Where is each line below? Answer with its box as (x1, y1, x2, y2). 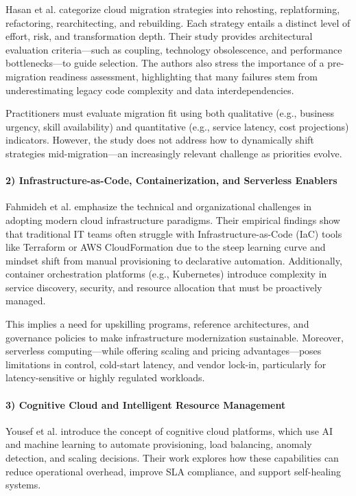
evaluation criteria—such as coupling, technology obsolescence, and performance (5, 42, 342, 56)
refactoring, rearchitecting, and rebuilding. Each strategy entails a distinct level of (5, 15, 351, 30)
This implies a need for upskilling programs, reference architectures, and (5, 317, 309, 331)
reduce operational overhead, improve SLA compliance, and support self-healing (5, 464, 342, 478)
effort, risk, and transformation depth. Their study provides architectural (5, 29, 313, 43)
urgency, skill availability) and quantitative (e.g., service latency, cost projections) (5, 119, 349, 133)
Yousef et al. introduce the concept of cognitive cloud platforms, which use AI (5, 423, 333, 438)
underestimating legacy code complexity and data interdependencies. (5, 82, 294, 97)
